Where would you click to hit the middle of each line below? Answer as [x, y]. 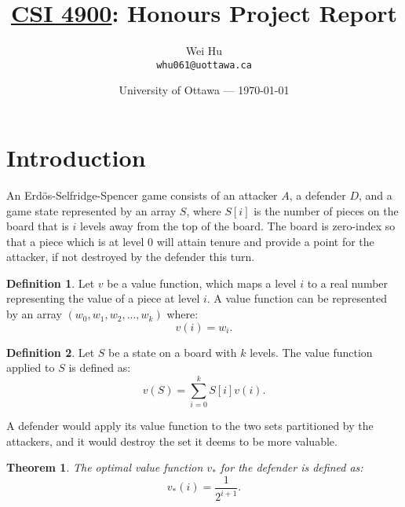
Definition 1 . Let [51, 283]
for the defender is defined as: [292, 467]
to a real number [348, 283]
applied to [31, 367]
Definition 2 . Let [51, 352]
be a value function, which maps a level [202, 283]
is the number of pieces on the [326, 210]
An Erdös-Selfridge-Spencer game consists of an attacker [142, 195]
